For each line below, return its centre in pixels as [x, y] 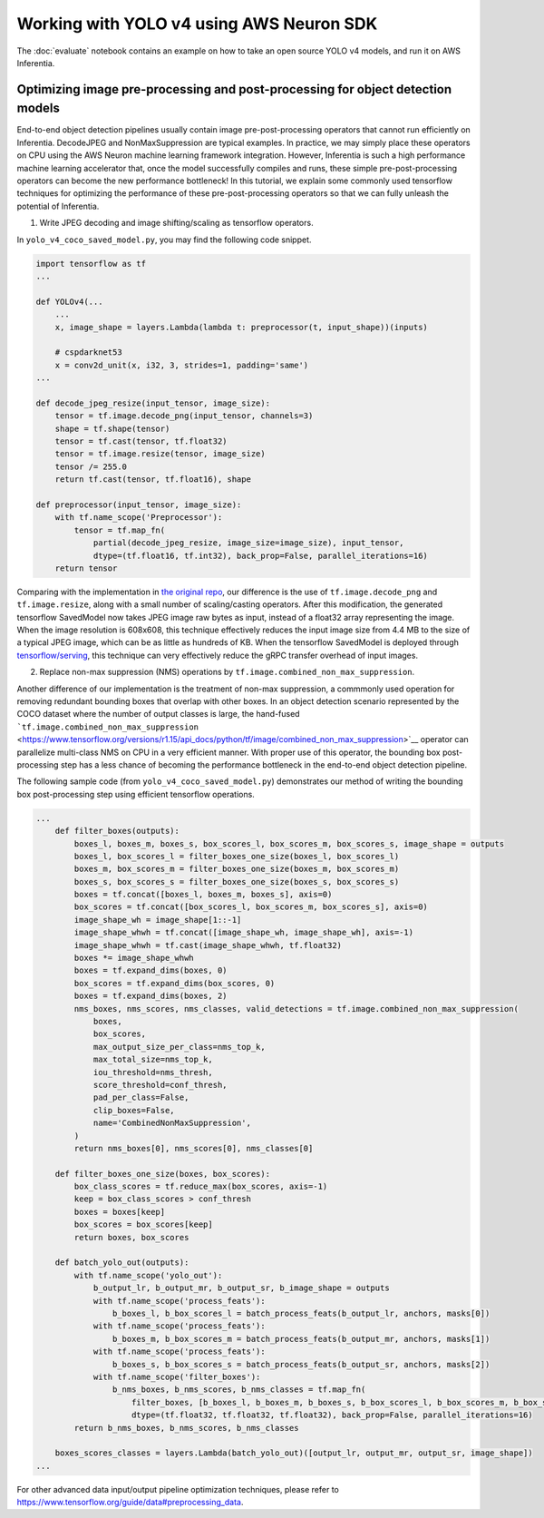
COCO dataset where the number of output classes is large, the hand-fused [158, 714]
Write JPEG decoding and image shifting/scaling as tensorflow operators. [176, 223]
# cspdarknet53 [88, 353]
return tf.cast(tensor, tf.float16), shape [153, 480]
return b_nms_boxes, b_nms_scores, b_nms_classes [186, 1428]
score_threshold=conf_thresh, [160, 1085]
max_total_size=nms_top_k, [153, 1060]
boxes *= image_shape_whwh [134, 958]
